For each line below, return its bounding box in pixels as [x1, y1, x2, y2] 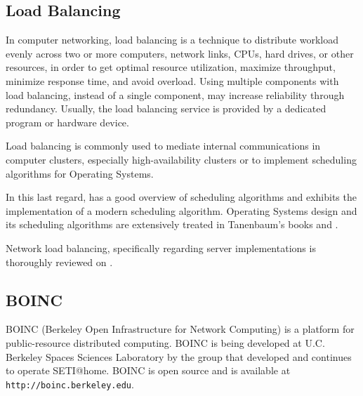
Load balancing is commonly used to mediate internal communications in [6, 138, 321, 153]
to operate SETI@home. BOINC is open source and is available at [6, 363, 291, 378]
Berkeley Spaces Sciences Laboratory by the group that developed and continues [6, 349, 352, 364]
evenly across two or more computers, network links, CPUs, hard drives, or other [6, 46, 354, 60]
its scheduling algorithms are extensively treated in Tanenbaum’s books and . [6, 217, 338, 232]
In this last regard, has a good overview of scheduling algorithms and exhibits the [6, 190, 357, 204]
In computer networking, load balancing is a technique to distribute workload [6, 32, 339, 47]
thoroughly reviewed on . [6, 254, 113, 269]
